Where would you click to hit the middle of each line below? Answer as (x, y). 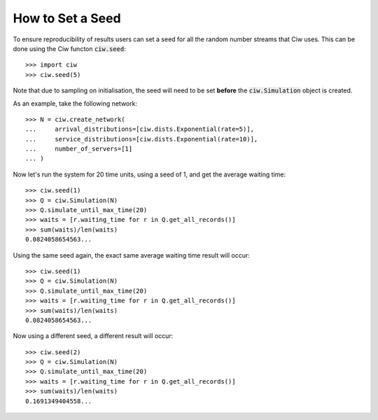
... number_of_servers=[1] (79, 149)
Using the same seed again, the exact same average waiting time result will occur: (131, 255)
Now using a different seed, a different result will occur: (93, 336)
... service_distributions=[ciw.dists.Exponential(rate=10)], (142, 139)
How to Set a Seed (67, 18)
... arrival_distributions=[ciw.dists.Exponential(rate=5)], (140, 129)
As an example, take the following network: (75, 103)
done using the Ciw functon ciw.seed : (69, 48)
